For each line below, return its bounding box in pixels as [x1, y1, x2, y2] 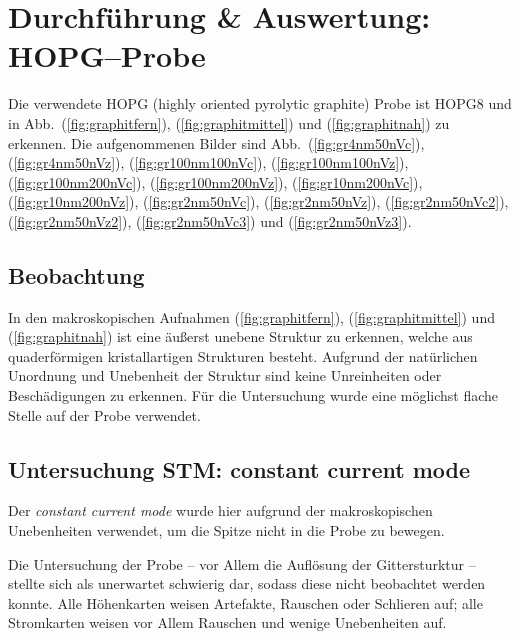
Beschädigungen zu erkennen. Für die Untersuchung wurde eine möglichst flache [8, 385, 499, 406]
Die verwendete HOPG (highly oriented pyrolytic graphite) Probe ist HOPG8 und [8, 93, 512, 114]
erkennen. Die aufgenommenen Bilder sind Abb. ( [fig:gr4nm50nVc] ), [8, 132, 425, 153]
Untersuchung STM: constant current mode [8, 453, 471, 484]
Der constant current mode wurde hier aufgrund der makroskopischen [8, 500, 433, 521]
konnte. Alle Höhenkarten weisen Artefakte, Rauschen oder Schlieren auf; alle [8, 592, 483, 613]
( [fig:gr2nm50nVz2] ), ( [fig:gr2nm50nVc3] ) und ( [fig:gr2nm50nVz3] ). [8, 210, 412, 231]
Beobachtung [8, 259, 145, 290]
